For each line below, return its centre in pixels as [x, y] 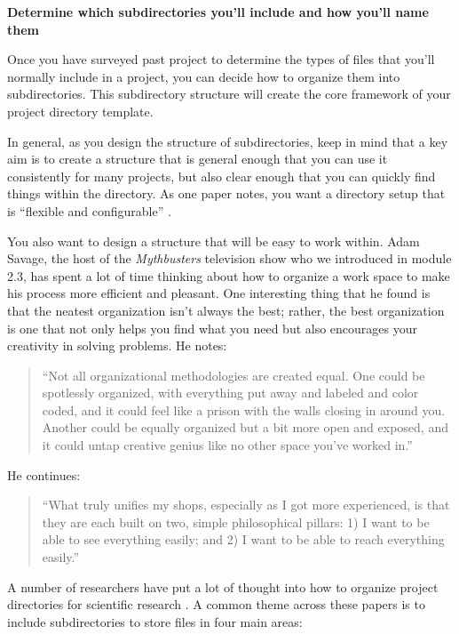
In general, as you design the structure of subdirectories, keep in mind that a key [228, 141]
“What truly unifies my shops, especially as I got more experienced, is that [246, 505]
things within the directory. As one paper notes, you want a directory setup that [226, 193]
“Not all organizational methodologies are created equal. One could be [233, 375]
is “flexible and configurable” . [89, 210]
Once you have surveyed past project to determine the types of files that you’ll [221, 59]
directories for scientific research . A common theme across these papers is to [216, 604]
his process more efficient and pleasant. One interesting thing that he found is [219, 293]
